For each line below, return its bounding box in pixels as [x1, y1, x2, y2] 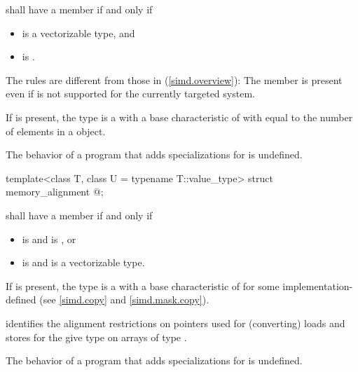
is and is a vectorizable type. [22, 255, 145, 270]
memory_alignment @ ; [6, 184, 104, 199]
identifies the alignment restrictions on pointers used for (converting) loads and [6, 315, 345, 330]
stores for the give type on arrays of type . [6, 329, 187, 344]
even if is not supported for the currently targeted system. [6, 86, 255, 101]
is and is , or [22, 231, 76, 246]
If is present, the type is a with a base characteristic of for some [6, 278, 280, 293]
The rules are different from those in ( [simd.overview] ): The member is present [6, 72, 343, 87]
